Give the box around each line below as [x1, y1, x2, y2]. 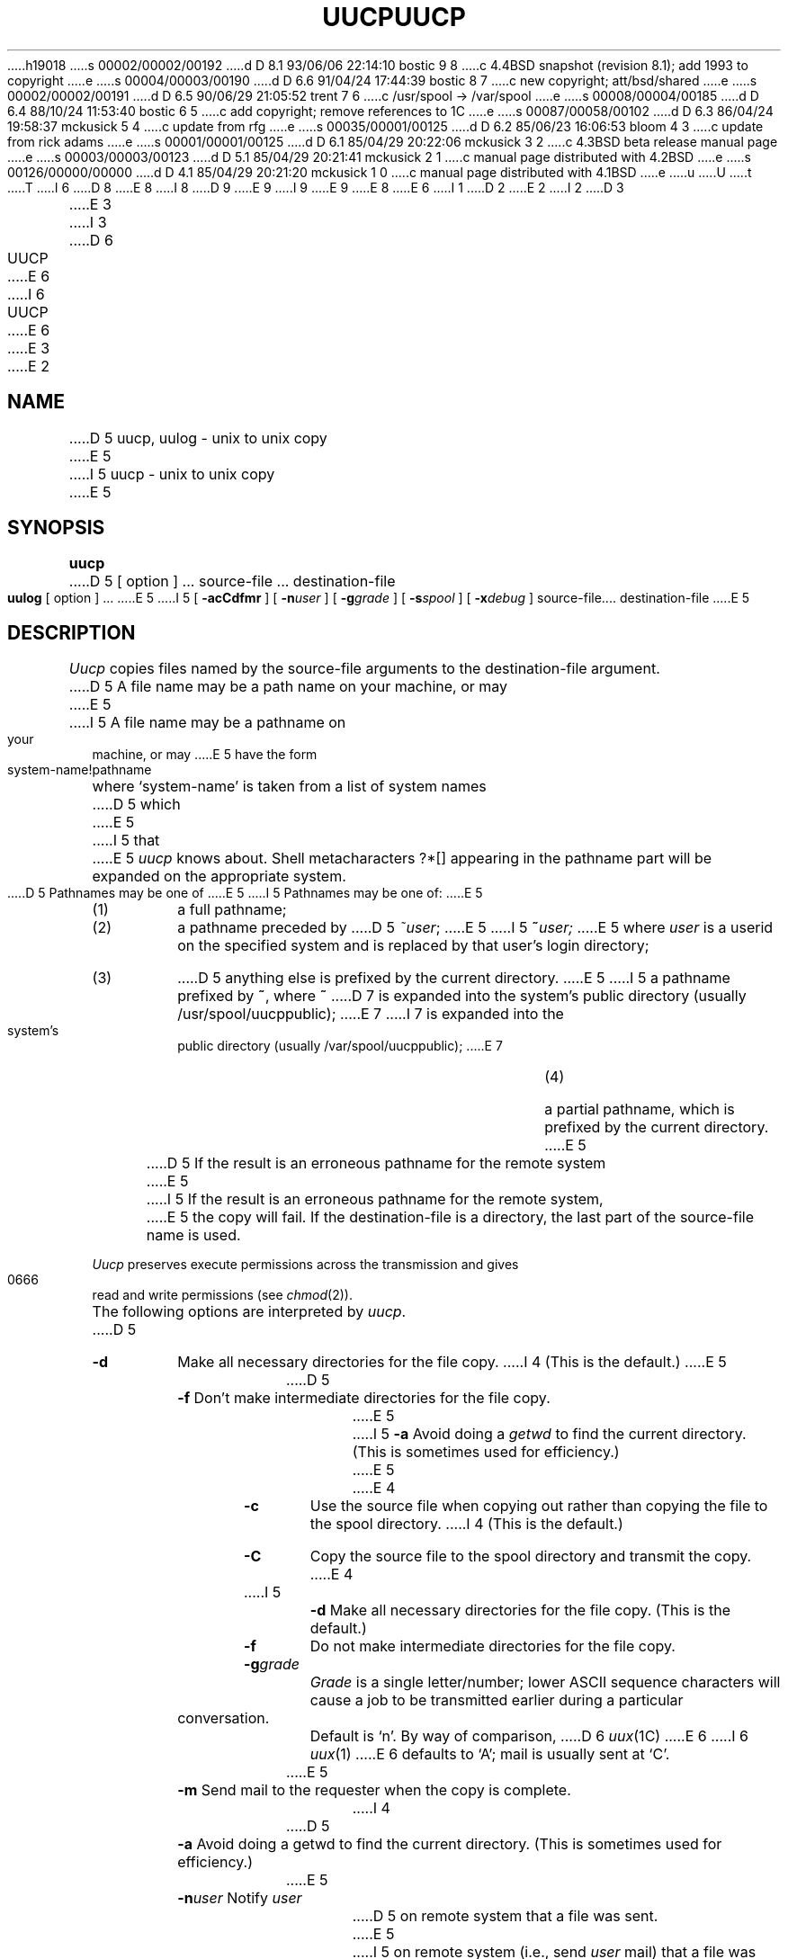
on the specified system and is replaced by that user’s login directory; [177, 936, 649, 955]
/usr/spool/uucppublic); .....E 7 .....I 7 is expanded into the [177, 1005, 564, 1024]
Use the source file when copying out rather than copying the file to [309, 1497, 768, 1516]
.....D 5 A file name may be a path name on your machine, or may [68, 677, 508, 696]
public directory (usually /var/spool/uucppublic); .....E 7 [177, 1038, 503, 1054]
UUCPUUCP [322, 2, 466, 32]
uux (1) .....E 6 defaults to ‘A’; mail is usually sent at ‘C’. [309, 1745, 670, 1764]
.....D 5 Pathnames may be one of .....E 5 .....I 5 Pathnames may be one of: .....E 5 [7, 885, 483, 901]
